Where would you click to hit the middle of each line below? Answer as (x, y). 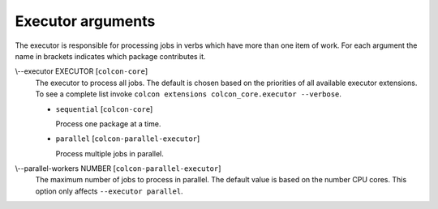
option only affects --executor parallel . (109, 191)
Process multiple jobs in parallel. (109, 153)
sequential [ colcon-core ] (104, 109)
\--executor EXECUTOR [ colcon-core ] (82, 71)
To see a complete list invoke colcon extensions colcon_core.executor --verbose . (189, 94)
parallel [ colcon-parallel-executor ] (128, 139)
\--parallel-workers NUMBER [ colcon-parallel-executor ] (118, 168)
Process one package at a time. (108, 124)
